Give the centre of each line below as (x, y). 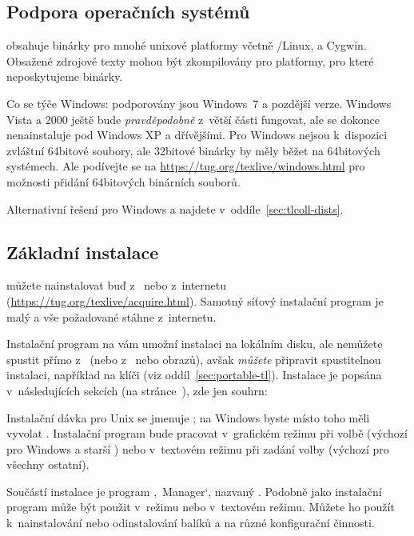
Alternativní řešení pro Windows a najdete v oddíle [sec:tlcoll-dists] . (175, 208)
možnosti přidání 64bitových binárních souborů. (123, 181)
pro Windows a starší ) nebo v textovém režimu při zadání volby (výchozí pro (198, 448)
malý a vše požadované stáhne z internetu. (111, 316)
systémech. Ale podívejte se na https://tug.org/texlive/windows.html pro (186, 166)
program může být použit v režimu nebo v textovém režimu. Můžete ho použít (201, 507)
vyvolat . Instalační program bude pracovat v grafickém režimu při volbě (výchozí (207, 433)
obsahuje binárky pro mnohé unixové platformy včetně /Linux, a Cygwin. (187, 45)
